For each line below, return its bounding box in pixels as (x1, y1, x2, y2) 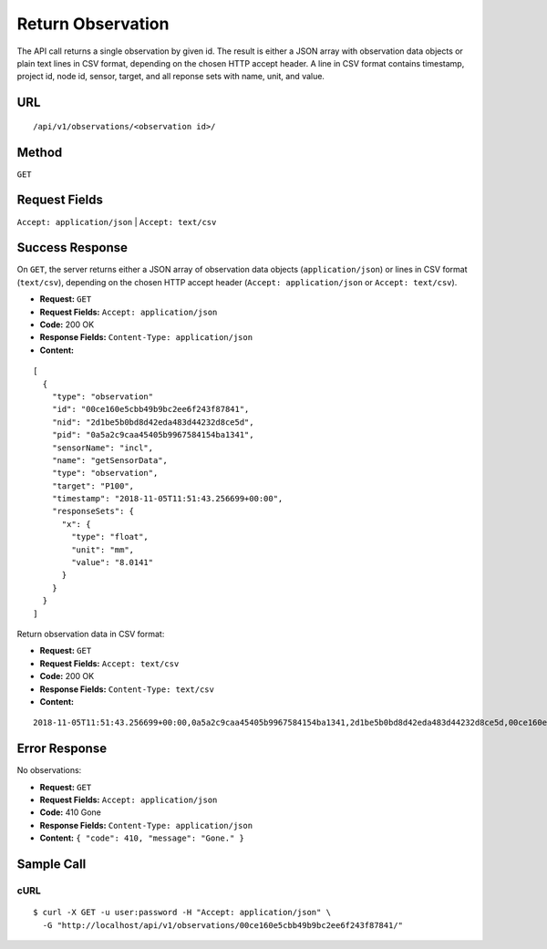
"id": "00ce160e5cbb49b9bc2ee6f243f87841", (51, 404, 250, 415)
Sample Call (16, 857, 87, 872)
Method (16, 144, 63, 160)
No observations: (16, 765, 82, 776)
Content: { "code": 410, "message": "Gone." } (39, 832, 245, 843)
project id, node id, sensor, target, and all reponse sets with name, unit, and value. (16, 71, 325, 82)
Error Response (16, 741, 108, 757)
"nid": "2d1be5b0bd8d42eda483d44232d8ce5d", (51, 417, 254, 428)
